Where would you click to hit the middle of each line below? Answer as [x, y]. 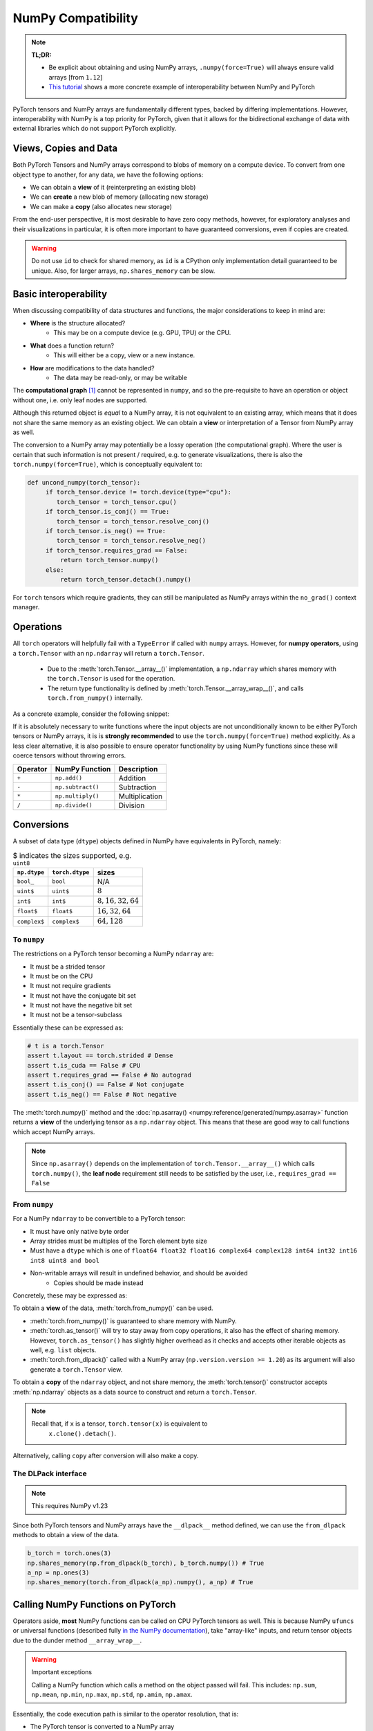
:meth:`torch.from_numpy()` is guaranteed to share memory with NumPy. [134, 1321]
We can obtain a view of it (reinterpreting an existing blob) [113, 187]
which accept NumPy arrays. [54, 1131]
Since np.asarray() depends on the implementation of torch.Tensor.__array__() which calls [173, 1164]
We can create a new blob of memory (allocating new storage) [119, 197]
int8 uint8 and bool [65, 1261]
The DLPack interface [50, 1473]
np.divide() [74, 806]
